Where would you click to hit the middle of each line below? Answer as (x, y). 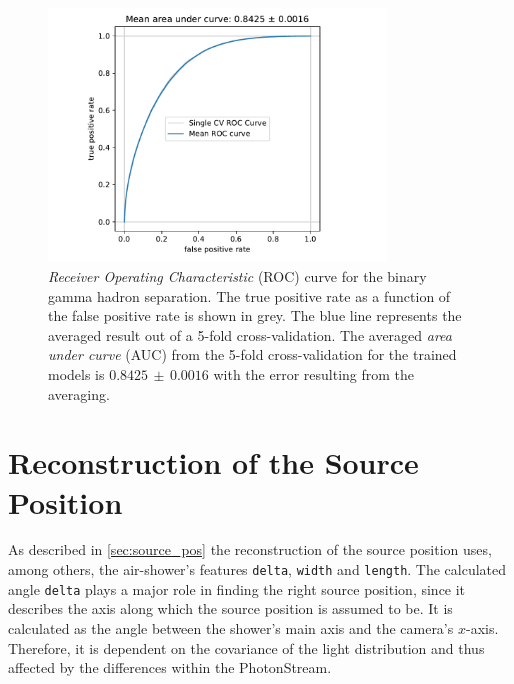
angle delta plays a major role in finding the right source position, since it (237, 588)
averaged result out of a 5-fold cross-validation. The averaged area (250, 334)
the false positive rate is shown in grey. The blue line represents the (255, 315)
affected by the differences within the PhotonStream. (170, 667)
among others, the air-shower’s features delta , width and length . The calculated (257, 569)
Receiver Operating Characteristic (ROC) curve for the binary (237, 275)
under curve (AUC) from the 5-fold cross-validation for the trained (252, 354)
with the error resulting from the (314, 373)
